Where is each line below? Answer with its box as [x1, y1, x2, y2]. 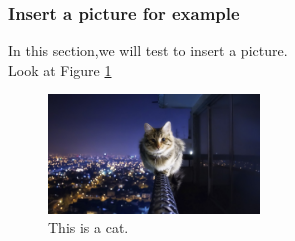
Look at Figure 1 [8, 59, 112, 80]
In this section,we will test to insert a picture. [8, 40, 288, 61]
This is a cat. [48, 217, 129, 238]
